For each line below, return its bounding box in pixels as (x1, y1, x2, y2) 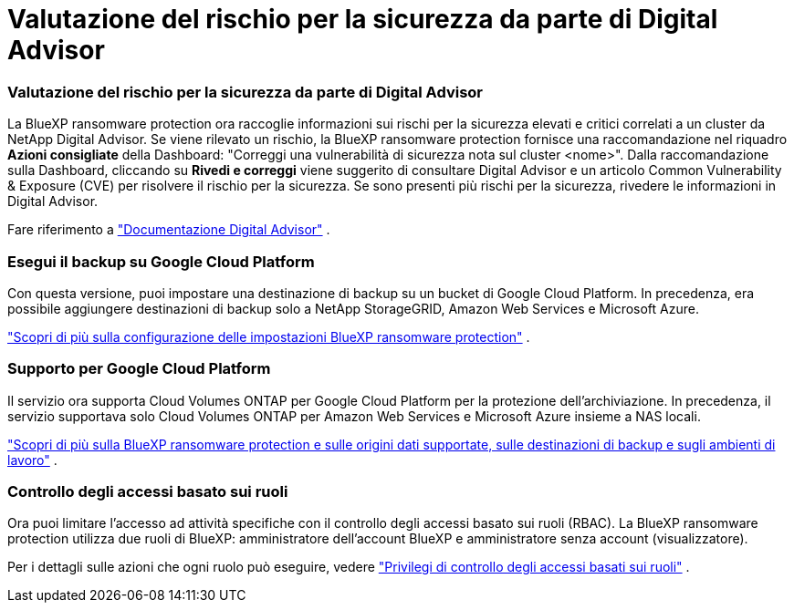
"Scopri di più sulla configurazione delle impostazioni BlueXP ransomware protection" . (7, 328, 530, 345)
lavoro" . (7, 451, 57, 468)
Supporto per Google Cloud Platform (7, 359, 271, 378)
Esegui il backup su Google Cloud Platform (7, 252, 315, 271)
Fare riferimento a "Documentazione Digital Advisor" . (7, 222, 330, 238)
